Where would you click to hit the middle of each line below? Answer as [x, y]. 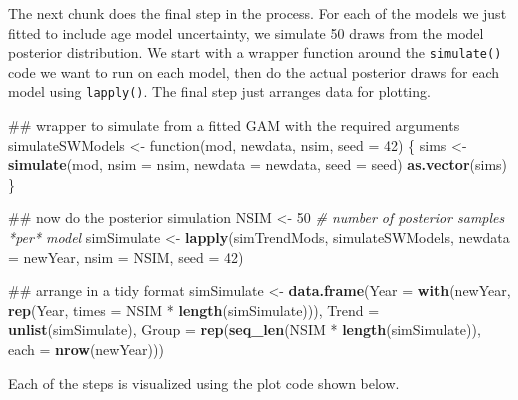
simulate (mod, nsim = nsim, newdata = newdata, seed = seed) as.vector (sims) [258, 164]
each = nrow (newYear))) [86, 349]
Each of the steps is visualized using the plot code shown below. [204, 382]
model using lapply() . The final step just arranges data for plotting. [219, 91]
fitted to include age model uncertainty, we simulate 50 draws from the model [246, 32]
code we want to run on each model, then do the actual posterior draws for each [254, 71]
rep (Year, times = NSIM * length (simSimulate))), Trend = [194, 309]
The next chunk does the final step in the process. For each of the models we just [257, 13]
